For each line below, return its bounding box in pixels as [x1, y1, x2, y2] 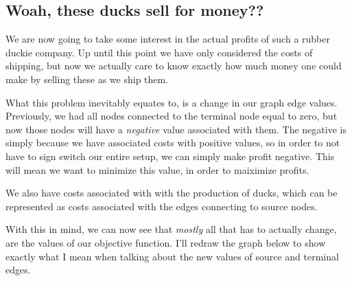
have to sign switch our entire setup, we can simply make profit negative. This [5, 148, 335, 163]
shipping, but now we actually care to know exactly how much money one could [5, 58, 342, 73]
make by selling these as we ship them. [5, 71, 169, 86]
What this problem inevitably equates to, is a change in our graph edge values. [5, 95, 338, 109]
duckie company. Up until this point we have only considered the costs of [5, 45, 313, 59]
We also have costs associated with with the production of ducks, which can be [5, 186, 338, 200]
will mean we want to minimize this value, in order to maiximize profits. [5, 162, 309, 177]
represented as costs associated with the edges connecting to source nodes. [5, 199, 318, 213]
